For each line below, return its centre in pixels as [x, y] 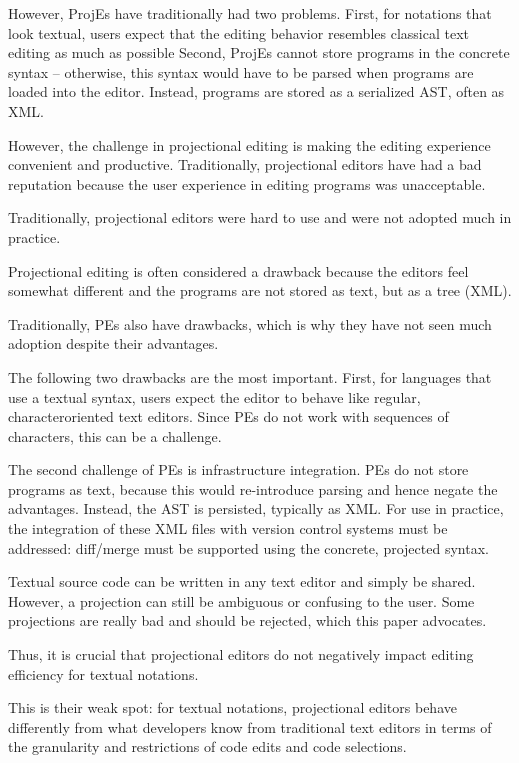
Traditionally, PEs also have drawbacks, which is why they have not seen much [250, 323]
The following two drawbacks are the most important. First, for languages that [250, 376]
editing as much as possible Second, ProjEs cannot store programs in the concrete [259, 52]
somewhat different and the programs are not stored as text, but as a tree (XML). [260, 290]
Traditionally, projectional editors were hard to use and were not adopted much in [260, 217]
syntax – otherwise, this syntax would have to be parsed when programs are [241, 71]
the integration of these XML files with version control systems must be [228, 528]
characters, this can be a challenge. [115, 435]
